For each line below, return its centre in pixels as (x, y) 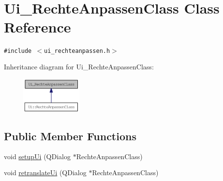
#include (18, 51)
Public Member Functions (70, 136)
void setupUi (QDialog (37, 156)
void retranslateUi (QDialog (45, 173)
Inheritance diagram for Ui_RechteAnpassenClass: (79, 66)
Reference (37, 27)
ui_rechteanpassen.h (77, 51)
